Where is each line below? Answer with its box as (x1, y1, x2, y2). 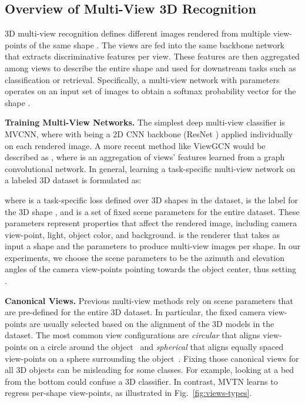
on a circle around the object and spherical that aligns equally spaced (29, 341, 284, 353)
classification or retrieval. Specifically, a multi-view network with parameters (5, 73, 280, 85)
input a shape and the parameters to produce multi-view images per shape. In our (5, 240, 301, 252)
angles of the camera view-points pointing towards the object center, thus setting (5, 263, 296, 275)
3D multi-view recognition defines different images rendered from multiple (5, 27, 271, 39)
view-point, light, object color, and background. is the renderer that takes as (5, 228, 280, 240)
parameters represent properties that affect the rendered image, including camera (5, 217, 297, 229)
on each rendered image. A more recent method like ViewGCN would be (5, 139, 266, 151)
